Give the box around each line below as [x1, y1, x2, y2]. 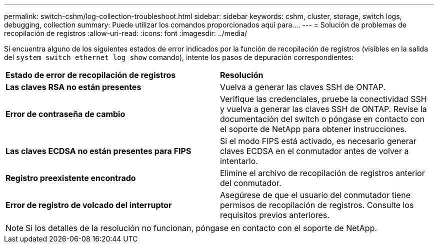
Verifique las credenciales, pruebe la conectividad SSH [220, 94, 427, 104]
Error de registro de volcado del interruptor [5, 200, 172, 210]
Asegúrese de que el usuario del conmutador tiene [220, 190, 410, 200]
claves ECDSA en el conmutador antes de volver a [220, 146, 409, 156]
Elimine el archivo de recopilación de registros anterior [220, 168, 425, 178]
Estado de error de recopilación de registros [5, 70, 176, 80]
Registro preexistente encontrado [5, 173, 136, 183]
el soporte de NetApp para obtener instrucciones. [220, 124, 407, 134]
